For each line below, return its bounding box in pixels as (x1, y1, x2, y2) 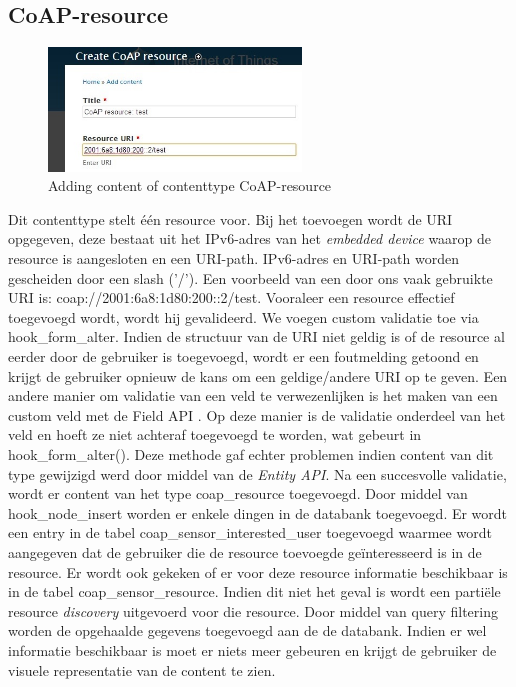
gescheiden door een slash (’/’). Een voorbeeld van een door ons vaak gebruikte (8, 267, 493, 288)
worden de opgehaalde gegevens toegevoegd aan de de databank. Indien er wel (8, 620, 487, 641)
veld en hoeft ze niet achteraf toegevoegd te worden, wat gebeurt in (8, 424, 422, 445)
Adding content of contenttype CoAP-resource (48, 175, 332, 196)
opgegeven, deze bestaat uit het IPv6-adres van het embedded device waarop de (8, 228, 492, 249)
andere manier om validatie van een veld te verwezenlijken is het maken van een (8, 385, 498, 406)
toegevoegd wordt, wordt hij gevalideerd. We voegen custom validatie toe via (8, 306, 479, 327)
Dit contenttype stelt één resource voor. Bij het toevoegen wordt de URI (8, 208, 453, 229)
